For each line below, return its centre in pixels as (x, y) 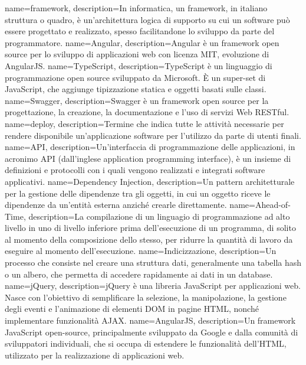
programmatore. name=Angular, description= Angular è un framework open (142, 42)
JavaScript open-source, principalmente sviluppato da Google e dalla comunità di (152, 332)
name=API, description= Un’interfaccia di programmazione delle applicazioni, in (150, 147)
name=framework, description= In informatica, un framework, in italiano (136, 8)
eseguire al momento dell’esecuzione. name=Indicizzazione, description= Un (141, 251)
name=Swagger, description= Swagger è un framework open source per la (137, 100)
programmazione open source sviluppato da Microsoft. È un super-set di (135, 77)
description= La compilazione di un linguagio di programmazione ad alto (159, 216)
